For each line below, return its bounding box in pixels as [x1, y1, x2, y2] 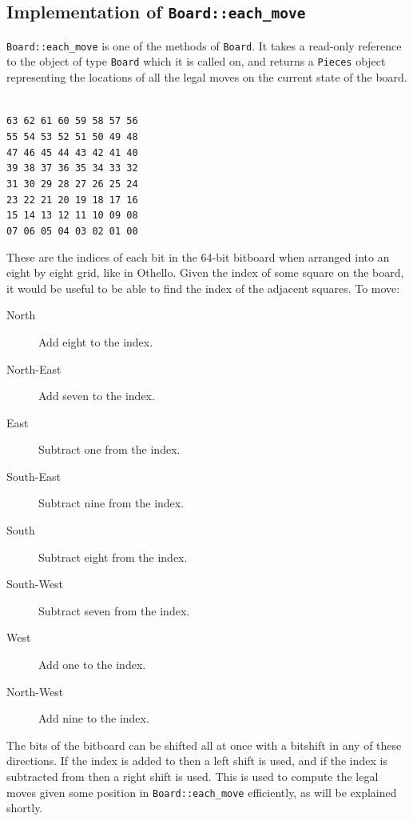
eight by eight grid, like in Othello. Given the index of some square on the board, [6, 264, 404, 281]
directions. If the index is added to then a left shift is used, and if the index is [6, 752, 387, 769]
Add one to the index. [38, 656, 146, 673]
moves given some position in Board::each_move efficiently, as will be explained [6, 783, 397, 800]
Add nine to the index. [38, 710, 149, 727]
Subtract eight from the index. [38, 548, 188, 565]
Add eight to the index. [38, 333, 153, 350]
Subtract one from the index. [38, 441, 181, 458]
